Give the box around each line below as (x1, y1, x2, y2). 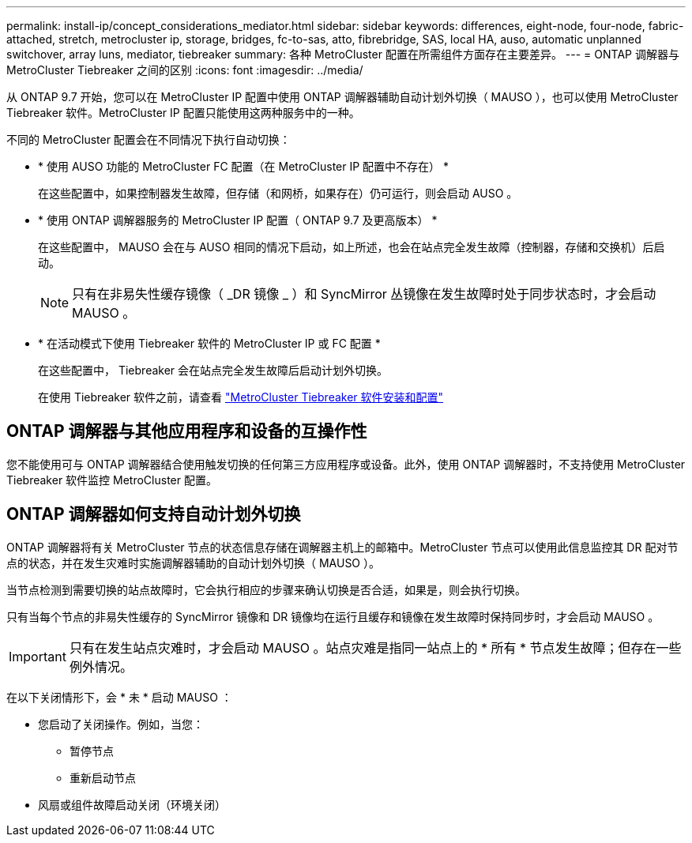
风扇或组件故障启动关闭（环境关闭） (38, 797, 226, 811)
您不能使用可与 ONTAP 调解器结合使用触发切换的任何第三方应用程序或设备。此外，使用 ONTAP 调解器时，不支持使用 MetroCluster (6, 457, 686, 471)
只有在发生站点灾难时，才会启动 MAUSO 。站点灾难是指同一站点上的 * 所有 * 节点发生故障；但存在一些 (69, 639, 682, 656)
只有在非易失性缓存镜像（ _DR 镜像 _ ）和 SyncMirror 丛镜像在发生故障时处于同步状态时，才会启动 (72, 286, 656, 302)
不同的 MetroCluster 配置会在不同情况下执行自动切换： (6, 133, 291, 146)
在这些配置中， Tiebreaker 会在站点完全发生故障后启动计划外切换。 (38, 363, 389, 377)
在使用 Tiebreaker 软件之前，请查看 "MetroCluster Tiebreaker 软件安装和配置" (38, 390, 444, 404)
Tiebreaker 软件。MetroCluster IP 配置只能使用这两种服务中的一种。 (6, 106, 360, 119)
